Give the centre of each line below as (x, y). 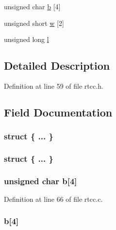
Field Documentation (58, 112)
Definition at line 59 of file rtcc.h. (54, 86)
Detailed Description (57, 66)
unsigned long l (26, 39)
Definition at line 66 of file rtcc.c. (53, 199)
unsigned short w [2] (34, 23)
